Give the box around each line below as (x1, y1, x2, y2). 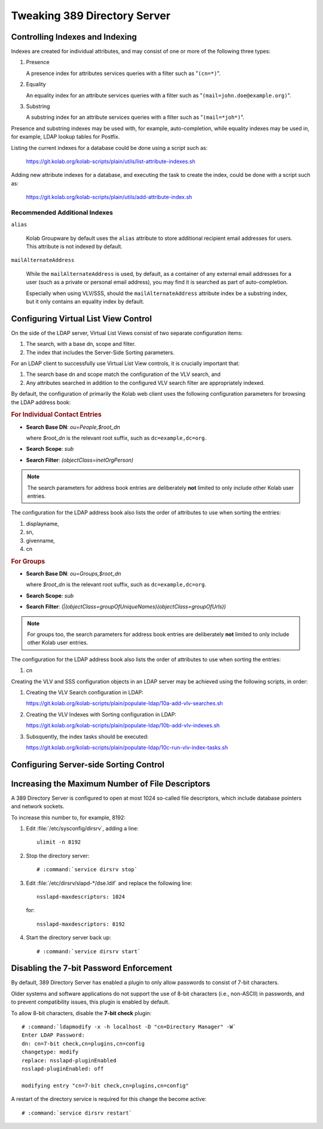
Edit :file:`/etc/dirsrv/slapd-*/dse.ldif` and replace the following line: (26, 879, 193, 887)
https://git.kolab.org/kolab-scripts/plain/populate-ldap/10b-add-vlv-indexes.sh (26, 722, 220, 729)
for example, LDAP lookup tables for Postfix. (11, 133, 120, 140)
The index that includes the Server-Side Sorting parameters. (26, 348, 175, 356)
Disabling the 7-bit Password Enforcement (11, 963, 173, 974)
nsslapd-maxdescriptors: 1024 (36, 893, 126, 900)
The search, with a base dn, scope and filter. (26, 341, 136, 348)
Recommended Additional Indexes (11, 208, 113, 216)
